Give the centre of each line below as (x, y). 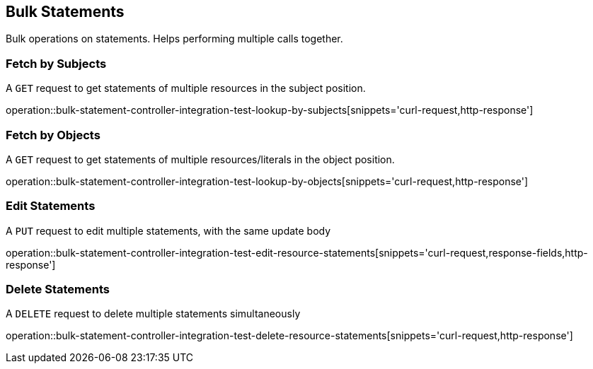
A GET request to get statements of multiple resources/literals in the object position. (200, 159)
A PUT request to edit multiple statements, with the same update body (168, 230)
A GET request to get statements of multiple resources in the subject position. (186, 88)
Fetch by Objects (53, 135)
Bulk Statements (65, 12)
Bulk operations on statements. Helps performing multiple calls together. (174, 39)
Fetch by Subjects (56, 63)
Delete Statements (58, 289)
